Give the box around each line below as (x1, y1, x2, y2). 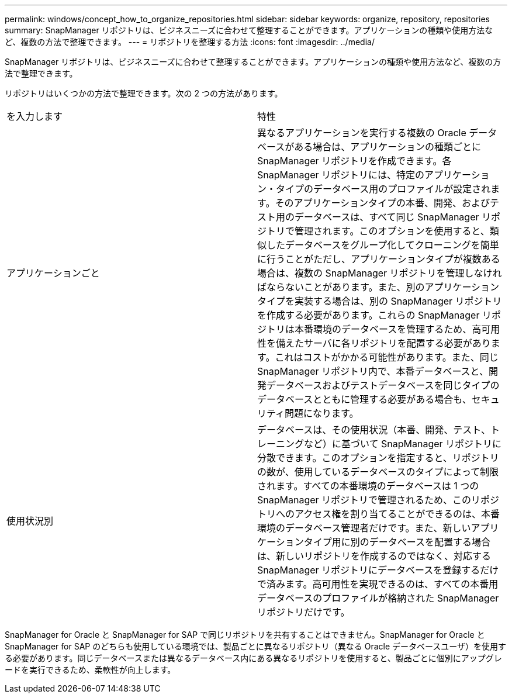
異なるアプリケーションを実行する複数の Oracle (257, 127, 466, 139)
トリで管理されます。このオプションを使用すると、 (267, 225, 490, 237)
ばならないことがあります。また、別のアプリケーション (257, 281, 500, 293)
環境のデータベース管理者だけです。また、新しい (257, 522, 471, 534)
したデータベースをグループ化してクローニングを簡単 (267, 239, 499, 251)
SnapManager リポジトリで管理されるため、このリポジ (257, 494, 500, 506)
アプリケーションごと (6, 267, 100, 279)
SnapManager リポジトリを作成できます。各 (257, 155, 452, 167)
